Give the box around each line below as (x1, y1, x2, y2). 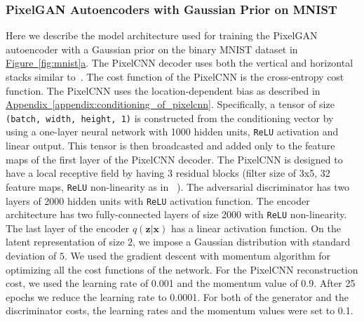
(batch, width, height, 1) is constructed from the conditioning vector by (6, 110, 334, 125)
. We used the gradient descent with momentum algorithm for (65, 248, 331, 263)
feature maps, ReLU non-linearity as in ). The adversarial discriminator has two (6, 179, 350, 194)
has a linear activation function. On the (170, 220, 341, 235)
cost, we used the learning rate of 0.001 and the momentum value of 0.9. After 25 (6, 276, 356, 290)
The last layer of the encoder (6, 220, 130, 235)
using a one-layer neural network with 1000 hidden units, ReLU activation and (6, 124, 339, 139)
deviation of (6, 248, 57, 263)
